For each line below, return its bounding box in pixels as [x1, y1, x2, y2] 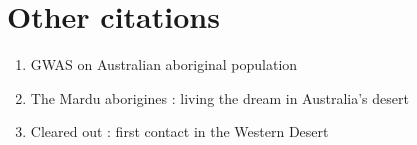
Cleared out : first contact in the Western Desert [30, 121, 329, 142]
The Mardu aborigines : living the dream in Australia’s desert [30, 87, 409, 108]
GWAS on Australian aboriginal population [30, 54, 298, 75]
